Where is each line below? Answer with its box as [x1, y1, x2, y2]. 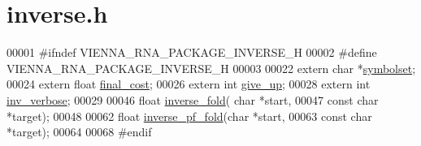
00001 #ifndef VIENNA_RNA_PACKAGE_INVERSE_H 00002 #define [7, 44, 377, 61]
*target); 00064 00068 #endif [7, 123, 152, 140]
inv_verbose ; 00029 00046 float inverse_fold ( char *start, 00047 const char [7, 91, 379, 108]
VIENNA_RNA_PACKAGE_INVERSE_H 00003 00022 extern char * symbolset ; [7, 59, 416, 76]
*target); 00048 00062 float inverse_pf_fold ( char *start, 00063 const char [7, 107, 372, 124]
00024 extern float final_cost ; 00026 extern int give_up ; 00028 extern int [7, 75, 371, 92]
